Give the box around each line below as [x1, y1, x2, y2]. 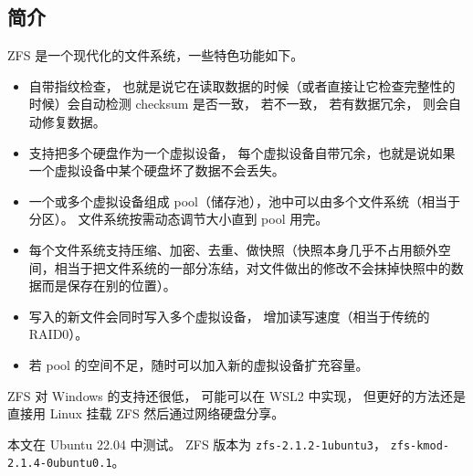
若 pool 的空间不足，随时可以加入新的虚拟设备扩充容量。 [28, 354, 369, 374]
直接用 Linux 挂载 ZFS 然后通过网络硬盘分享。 [7, 404, 285, 423]
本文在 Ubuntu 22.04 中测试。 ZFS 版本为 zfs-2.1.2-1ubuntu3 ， [7, 434, 386, 453]
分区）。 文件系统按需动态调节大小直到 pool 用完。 [28, 209, 329, 228]
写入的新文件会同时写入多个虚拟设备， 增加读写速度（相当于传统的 [28, 306, 430, 325]
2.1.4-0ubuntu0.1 [7, 457, 112, 471]
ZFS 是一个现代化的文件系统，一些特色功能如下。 [7, 46, 304, 65]
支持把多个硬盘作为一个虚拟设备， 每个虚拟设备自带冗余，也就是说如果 [28, 143, 456, 162]
